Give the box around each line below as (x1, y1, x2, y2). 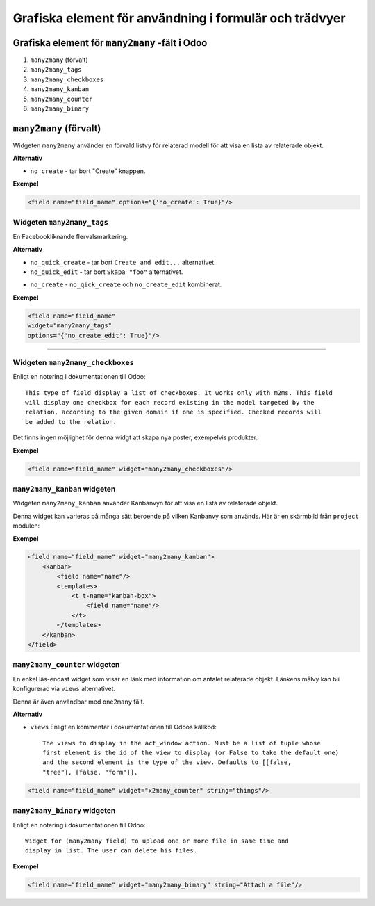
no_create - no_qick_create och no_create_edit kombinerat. (30, 280, 222, 289)
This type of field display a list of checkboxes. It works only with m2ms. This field (25, 389, 333, 396)
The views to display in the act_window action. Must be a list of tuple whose (42, 739, 321, 747)
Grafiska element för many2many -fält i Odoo (12, 37, 208, 49)
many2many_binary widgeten (12, 806, 116, 816)
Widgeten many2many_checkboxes (12, 357, 135, 367)
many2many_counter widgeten (12, 660, 120, 670)
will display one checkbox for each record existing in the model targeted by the (25, 398, 315, 407)
